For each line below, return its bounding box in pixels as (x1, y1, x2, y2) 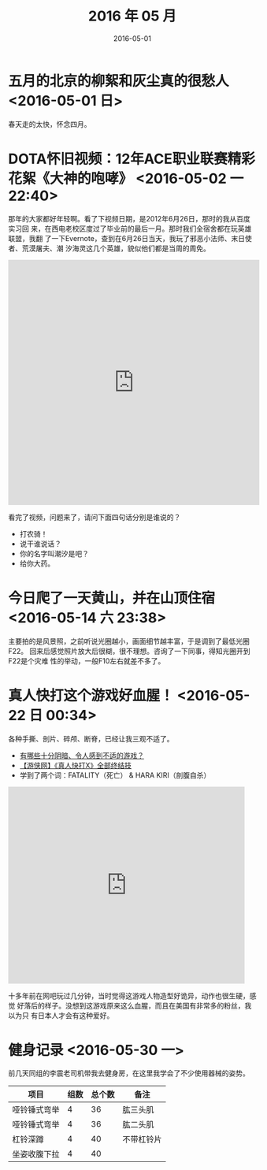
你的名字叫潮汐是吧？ (19, 548, 89, 558)
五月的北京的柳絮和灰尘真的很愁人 (8, 72, 230, 90)
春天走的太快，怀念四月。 (8, 119, 91, 128)
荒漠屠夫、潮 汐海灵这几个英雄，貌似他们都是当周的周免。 (21, 243, 210, 253)
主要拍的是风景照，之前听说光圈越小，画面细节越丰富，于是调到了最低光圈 (8, 636, 250, 646)
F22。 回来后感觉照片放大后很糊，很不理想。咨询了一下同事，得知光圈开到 (8, 646, 250, 656)
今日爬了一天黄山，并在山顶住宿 (8, 589, 216, 607)
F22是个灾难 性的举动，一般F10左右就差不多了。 (8, 656, 165, 666)
